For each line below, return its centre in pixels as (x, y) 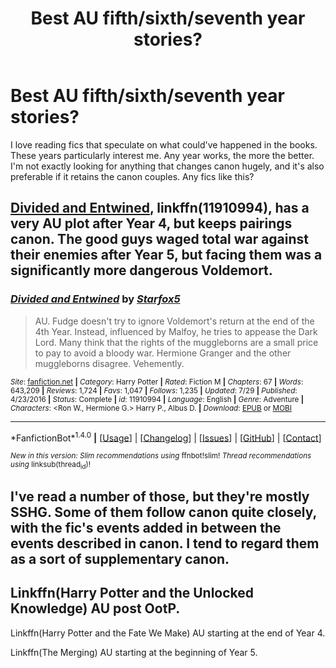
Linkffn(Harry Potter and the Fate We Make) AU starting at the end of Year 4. (168, 633)
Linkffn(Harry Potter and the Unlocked (132, 593)
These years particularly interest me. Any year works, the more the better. (162, 155)
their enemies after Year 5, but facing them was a (166, 255)
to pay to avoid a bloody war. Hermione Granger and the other (163, 353)
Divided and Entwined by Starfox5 (95, 299)
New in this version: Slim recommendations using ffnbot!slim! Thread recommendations (161, 456)
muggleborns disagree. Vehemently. (109, 363)
